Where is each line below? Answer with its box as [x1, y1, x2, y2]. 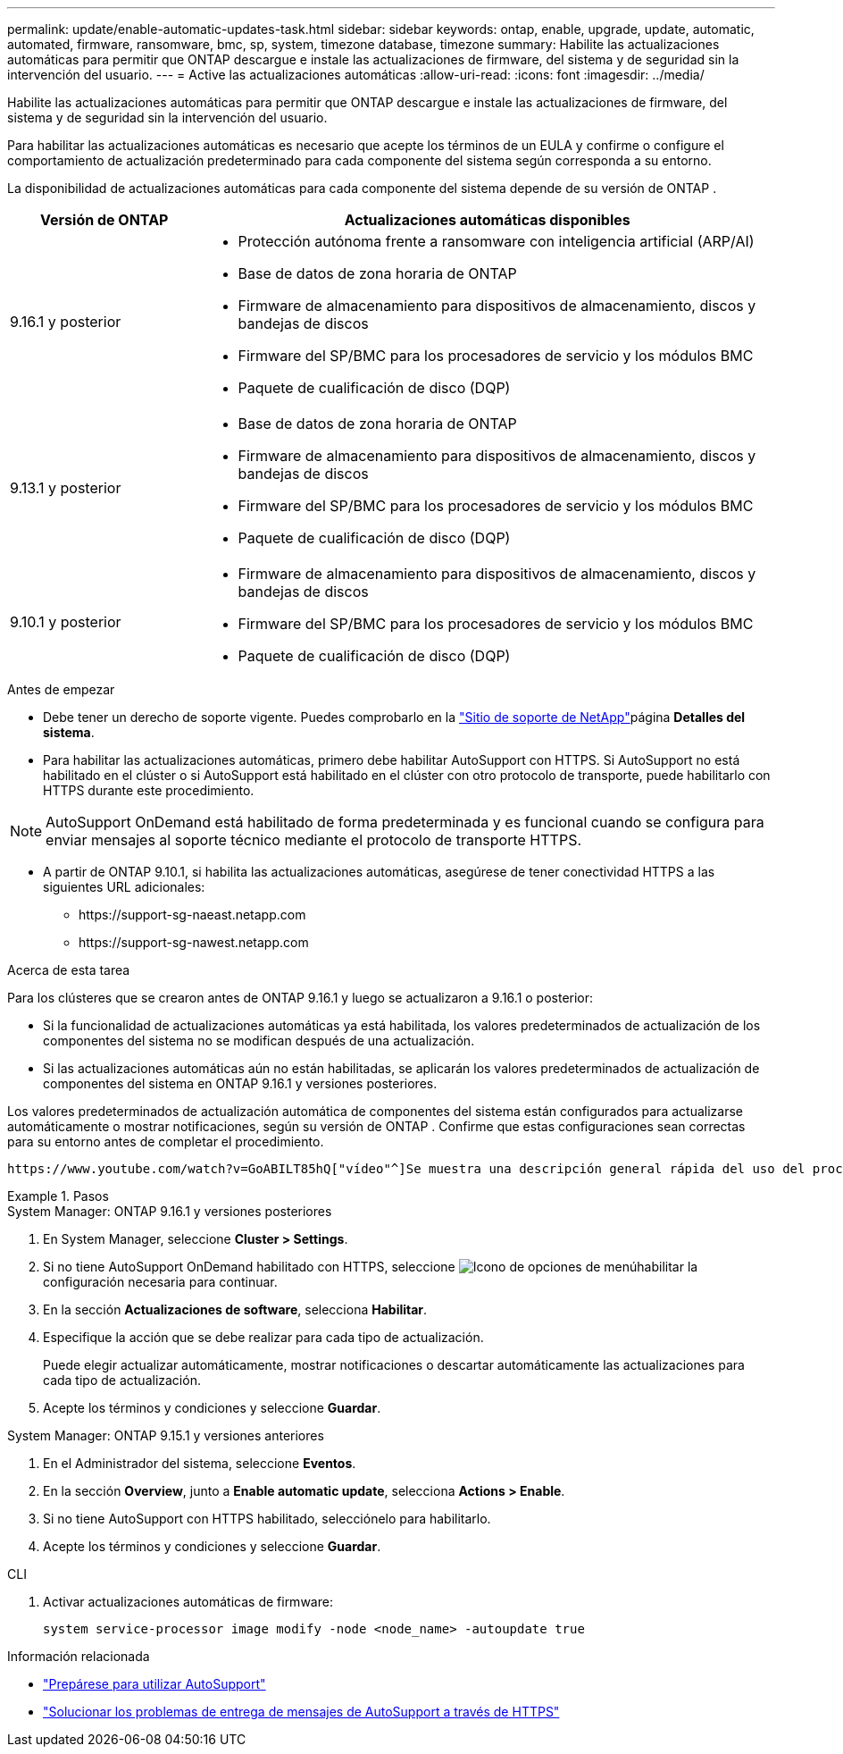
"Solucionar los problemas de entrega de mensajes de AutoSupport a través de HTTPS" [43, 1704, 560, 1719]
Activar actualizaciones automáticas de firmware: [43, 1594, 333, 1609]
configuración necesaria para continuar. [43, 1274, 278, 1289]
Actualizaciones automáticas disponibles [344, 211, 630, 229]
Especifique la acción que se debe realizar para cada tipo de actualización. [43, 1330, 484, 1345]
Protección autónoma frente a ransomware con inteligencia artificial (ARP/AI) [238, 232, 755, 250]
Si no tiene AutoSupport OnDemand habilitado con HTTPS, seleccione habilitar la [43, 1259, 698, 1274]
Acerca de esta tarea [7, 962, 130, 978]
